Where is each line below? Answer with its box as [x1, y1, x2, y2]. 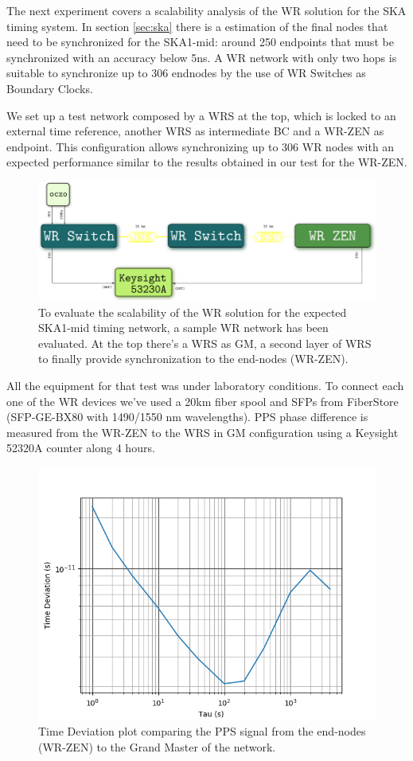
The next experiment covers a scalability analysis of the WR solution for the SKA [6, 2, 407, 18]
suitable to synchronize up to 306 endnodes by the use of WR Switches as [6, 64, 366, 81]
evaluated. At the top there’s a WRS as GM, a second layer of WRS [38, 334, 372, 351]
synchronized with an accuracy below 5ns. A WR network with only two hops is [6, 49, 397, 65]
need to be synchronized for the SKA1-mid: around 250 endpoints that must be [6, 33, 394, 50]
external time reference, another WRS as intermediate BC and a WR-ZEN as [6, 123, 384, 139]
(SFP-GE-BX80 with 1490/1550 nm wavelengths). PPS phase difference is [6, 408, 368, 425]
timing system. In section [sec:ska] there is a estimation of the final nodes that [6, 18, 388, 34]
